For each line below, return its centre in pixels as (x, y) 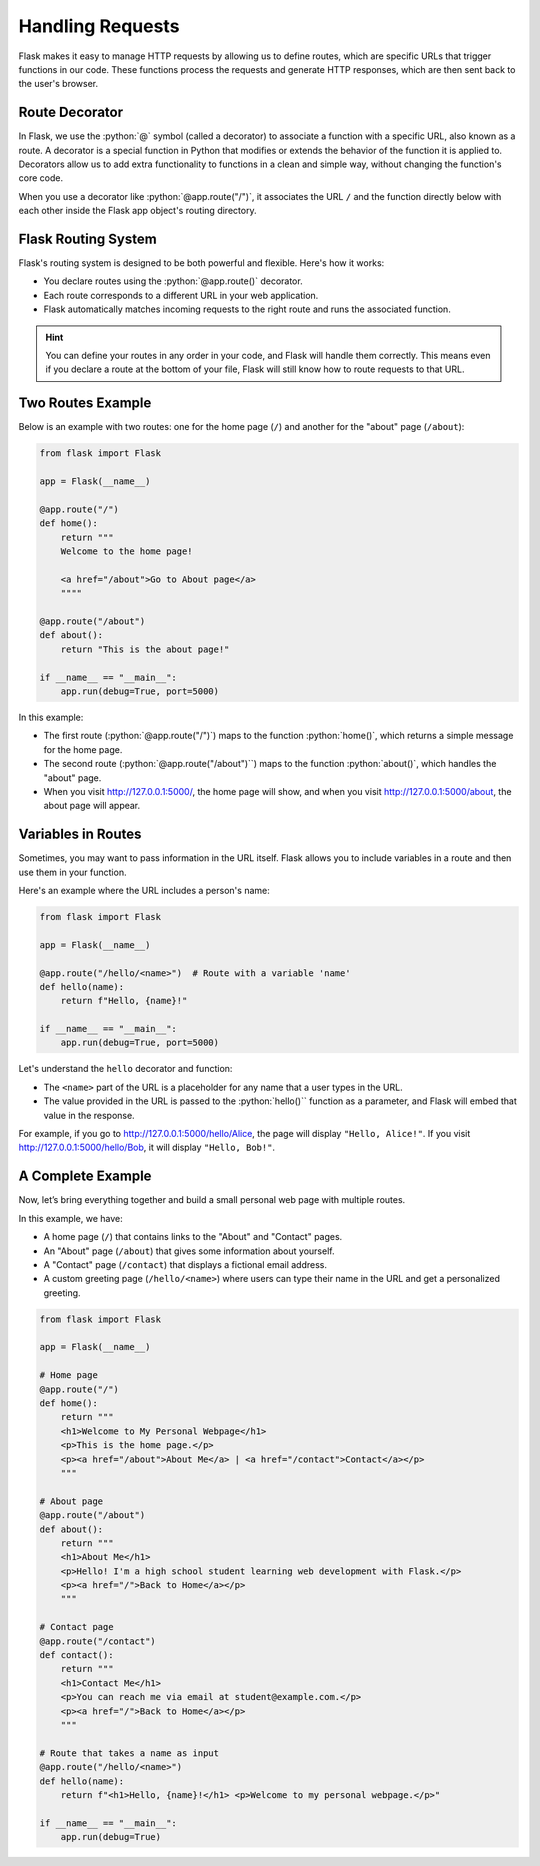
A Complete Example (85, 1176)
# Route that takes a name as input (129, 1753)
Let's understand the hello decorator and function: (125, 1069)
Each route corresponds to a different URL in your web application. (181, 295)
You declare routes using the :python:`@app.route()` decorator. (173, 281)
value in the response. (89, 1115)
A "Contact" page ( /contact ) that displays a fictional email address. (185, 1264)
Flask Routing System (87, 239)
